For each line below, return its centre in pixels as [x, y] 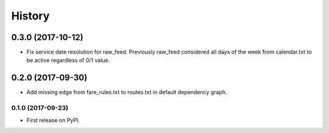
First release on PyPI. [53, 120]
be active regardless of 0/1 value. [68, 60]
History [30, 16]
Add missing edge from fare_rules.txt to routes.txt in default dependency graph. [127, 92]
